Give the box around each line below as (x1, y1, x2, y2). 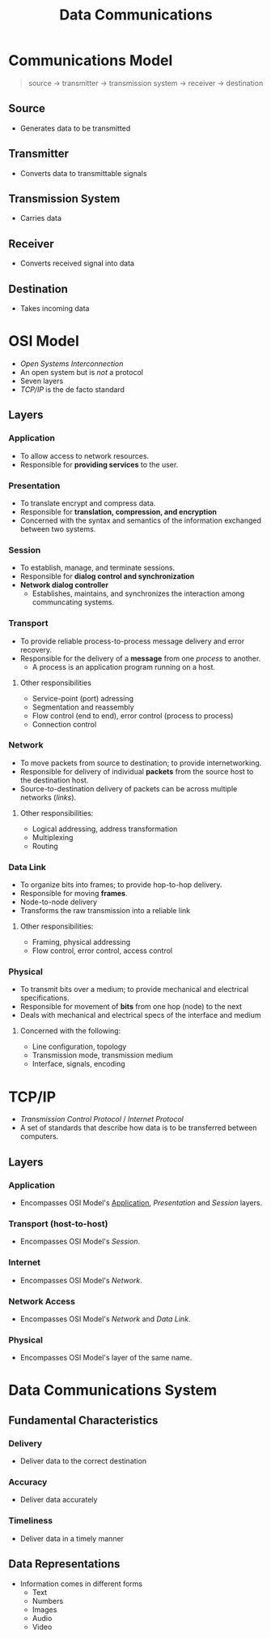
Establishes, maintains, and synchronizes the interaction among (32, 588, 245, 598)
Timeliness (8, 1515, 53, 1527)
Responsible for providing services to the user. (19, 459, 179, 469)
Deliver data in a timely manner (19, 1533, 124, 1543)
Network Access (8, 1295, 75, 1307)
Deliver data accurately (19, 1495, 98, 1505)
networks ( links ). (19, 792, 77, 802)
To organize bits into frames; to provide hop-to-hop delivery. (19, 880, 222, 890)
